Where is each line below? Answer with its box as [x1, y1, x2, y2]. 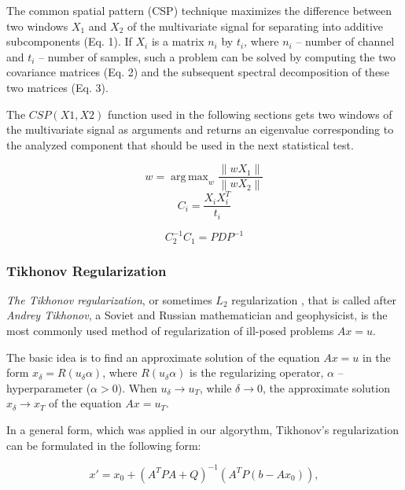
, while [199, 379, 232, 396]
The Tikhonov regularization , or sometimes [6, 291, 212, 308]
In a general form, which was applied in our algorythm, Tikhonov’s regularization [6, 421, 399, 437]
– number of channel [296, 33, 395, 50]
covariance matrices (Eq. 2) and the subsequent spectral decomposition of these [6, 64, 389, 80]
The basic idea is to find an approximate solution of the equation [6, 348, 320, 365]
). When [117, 379, 157, 396]
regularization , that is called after [231, 291, 397, 308]
